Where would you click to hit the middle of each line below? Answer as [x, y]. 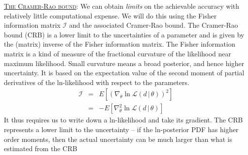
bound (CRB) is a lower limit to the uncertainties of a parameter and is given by [124, 34]
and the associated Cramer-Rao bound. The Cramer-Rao [154, 25]
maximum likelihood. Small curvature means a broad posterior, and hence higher [124, 63]
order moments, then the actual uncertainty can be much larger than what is [118, 139]
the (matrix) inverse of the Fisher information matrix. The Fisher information [120, 44]
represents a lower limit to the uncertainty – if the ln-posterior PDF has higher [121, 129]
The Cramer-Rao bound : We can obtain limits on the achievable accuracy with [122, 6]
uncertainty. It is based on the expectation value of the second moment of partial [124, 73]
